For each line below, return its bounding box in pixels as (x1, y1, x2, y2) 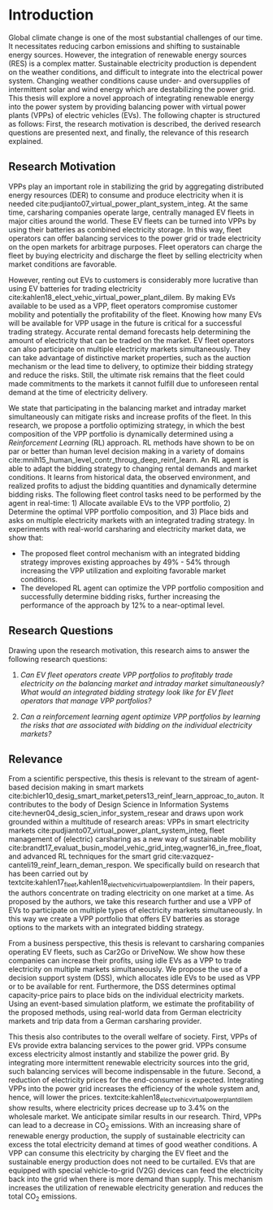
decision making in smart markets (31, 782, 145, 792)
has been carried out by (8, 868, 89, 879)
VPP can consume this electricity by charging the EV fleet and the (8, 1148, 229, 1158)
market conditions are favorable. (8, 259, 118, 269)
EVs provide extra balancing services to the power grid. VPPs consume (8, 1041, 247, 1051)
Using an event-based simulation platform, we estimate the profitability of (8, 999, 254, 1009)
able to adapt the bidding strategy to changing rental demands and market (8, 464, 258, 473)
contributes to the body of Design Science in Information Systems (8, 799, 229, 810)
